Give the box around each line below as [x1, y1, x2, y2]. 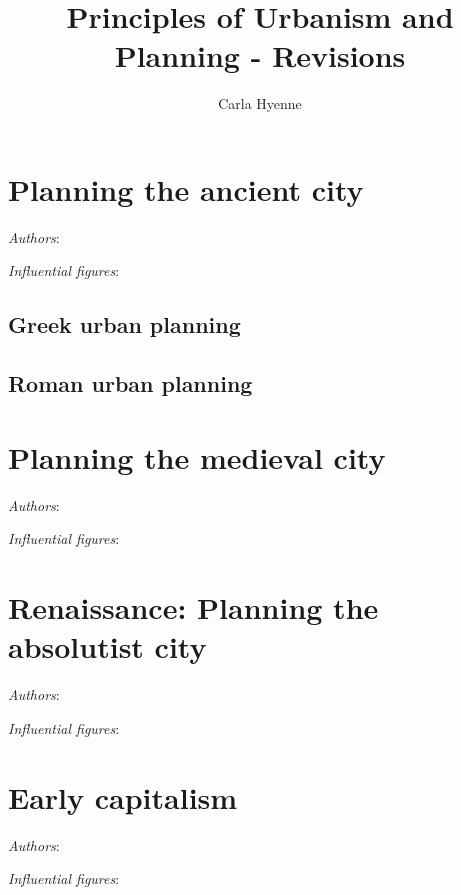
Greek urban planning [8, 309, 241, 340]
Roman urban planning [8, 368, 253, 399]
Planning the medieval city [8, 436, 386, 477]
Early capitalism [8, 776, 238, 817]
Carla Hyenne [218, 93, 302, 114]
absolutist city [8, 626, 207, 667]
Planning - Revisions [114, 35, 406, 76]
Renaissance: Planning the [8, 587, 379, 628]
